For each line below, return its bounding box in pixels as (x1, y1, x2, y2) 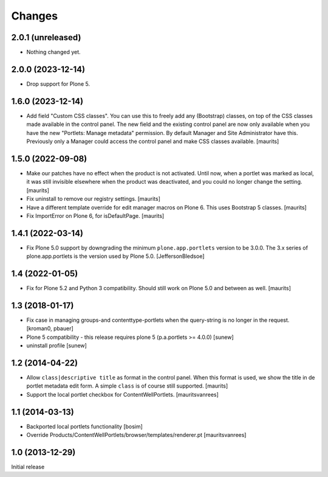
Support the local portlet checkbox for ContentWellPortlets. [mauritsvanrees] (26, 391, 219, 398)
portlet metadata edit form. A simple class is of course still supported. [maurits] (26, 382, 228, 389)
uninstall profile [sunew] (26, 342, 87, 349)
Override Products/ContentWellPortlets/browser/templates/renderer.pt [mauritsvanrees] (26, 431, 247, 439)
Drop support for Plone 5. (26, 80, 91, 88)
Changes (11, 9, 58, 23)
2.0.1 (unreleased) (11, 32, 81, 43)
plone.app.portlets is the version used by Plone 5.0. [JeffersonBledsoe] (26, 252, 205, 260)
